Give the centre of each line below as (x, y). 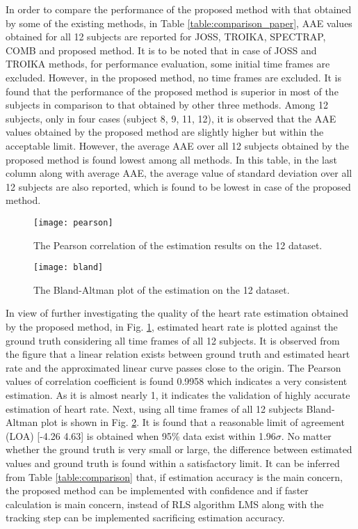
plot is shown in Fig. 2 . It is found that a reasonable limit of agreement (193, 422)
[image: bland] (68, 268)
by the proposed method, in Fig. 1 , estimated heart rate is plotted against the (172, 326)
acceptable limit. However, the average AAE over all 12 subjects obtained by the (177, 145)
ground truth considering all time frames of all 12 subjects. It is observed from (173, 340)
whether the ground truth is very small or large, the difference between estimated (179, 449)
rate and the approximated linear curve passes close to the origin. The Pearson (173, 367)
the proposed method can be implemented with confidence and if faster (157, 490)
